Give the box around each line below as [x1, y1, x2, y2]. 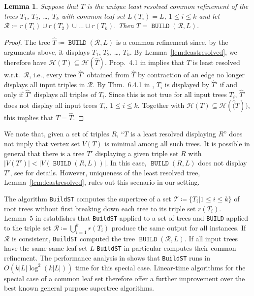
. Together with [137, 99, 185, 110]
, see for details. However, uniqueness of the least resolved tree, [10, 167, 200, 177]
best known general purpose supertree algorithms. [4, 283, 155, 293]
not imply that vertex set [4, 138, 80, 149]
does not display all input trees [4, 99, 97, 110]
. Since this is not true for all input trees [104, 89, 227, 99]
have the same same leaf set [4, 243, 88, 253]
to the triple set [4, 222, 51, 232]
